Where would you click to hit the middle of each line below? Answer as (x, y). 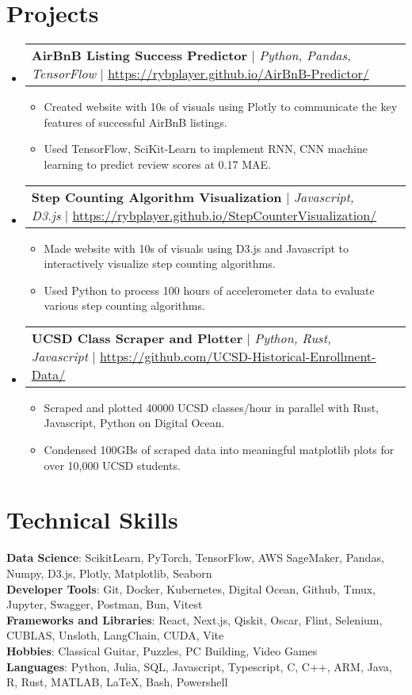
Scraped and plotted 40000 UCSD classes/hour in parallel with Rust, (211, 407)
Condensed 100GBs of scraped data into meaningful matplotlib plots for (219, 450)
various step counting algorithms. (124, 305)
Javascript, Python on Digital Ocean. (134, 423)
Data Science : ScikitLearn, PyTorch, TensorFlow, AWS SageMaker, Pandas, (195, 558)
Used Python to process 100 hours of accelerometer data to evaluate (209, 290)
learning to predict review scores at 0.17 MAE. (157, 164)
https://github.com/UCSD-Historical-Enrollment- (238, 356)
